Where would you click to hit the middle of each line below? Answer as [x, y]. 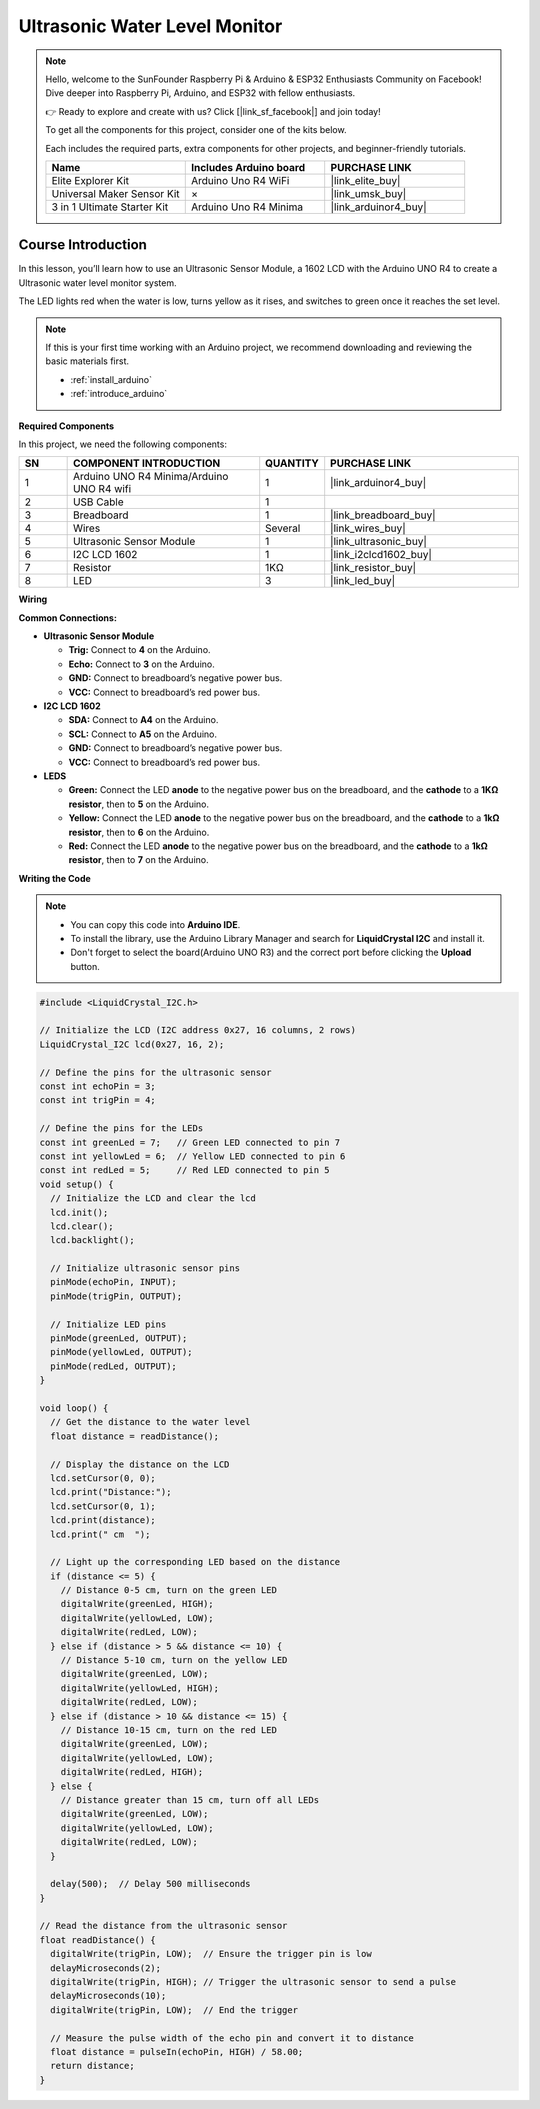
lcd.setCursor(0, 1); [103, 1506]
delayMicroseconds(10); [108, 1996]
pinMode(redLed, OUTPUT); [113, 1366]
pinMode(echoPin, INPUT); [113, 1282]
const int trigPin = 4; [98, 1100]
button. [85, 966]
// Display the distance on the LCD [140, 1464]
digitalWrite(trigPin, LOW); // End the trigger [174, 2009]
